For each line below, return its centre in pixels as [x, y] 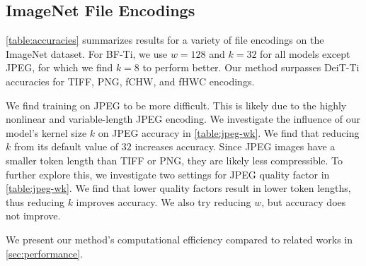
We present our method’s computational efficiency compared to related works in [179, 239]
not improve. [33, 216]
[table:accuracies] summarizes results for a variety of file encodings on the [165, 40]
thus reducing [35, 201]
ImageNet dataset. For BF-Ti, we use [87, 53]
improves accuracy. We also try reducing [164, 201]
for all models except [305, 53]
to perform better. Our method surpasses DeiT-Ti [251, 67]
